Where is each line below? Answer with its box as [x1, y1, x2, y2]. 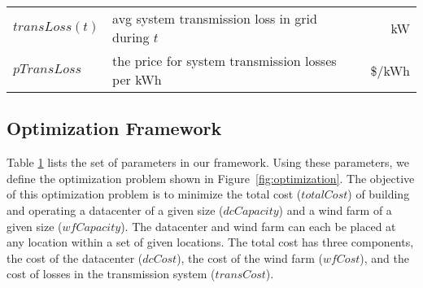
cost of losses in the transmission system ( [7, 265, 216, 282]
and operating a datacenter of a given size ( [7, 201, 224, 218]
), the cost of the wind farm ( [177, 249, 323, 266]
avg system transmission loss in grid [112, 9, 317, 28]
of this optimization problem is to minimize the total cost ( [7, 185, 302, 203]
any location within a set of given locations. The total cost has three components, [7, 233, 414, 251]
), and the [360, 249, 409, 266]
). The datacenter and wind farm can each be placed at [120, 217, 396, 234]
